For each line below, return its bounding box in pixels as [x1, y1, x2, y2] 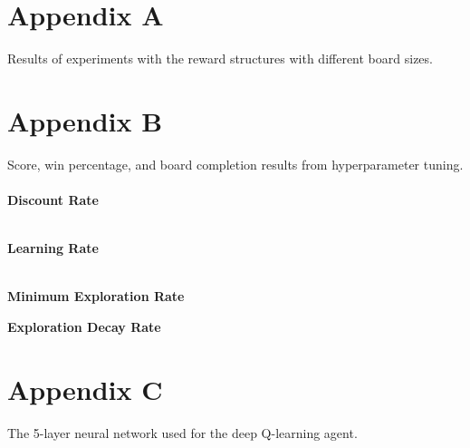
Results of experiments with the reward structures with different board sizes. [7, 49, 433, 68]
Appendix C [7, 370, 163, 407]
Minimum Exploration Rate [7, 287, 185, 306]
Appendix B [7, 102, 163, 139]
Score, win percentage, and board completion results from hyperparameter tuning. [7, 154, 464, 173]
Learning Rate [7, 239, 99, 258]
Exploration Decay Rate [7, 317, 161, 336]
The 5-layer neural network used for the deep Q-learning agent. [7, 423, 358, 442]
